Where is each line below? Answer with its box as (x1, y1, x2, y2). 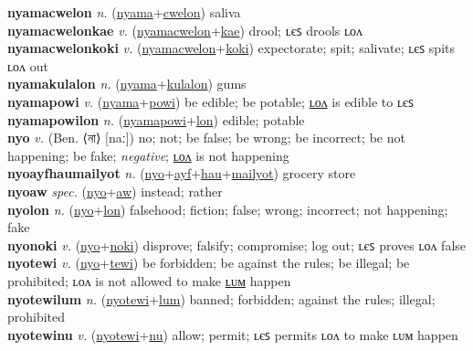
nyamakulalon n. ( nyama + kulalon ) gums (7, 74, 247, 93)
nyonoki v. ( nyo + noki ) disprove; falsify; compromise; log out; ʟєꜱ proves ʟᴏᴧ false (7, 235, 467, 254)
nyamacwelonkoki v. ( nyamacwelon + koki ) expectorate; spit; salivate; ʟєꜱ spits (7, 38, 456, 58)
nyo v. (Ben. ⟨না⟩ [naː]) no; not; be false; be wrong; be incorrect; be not (7, 128, 405, 147)
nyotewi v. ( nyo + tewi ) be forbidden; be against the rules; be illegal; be (7, 253, 410, 272)
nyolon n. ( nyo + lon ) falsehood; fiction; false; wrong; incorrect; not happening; (7, 199, 448, 218)
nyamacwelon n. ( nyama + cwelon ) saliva (7, 3, 241, 21)
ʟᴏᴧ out (7, 56, 48, 75)
